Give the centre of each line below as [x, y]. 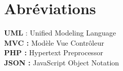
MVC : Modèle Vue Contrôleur [54, 42]
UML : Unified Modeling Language [60, 33]
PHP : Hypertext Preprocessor [54, 52]
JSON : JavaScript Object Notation [62, 62]
